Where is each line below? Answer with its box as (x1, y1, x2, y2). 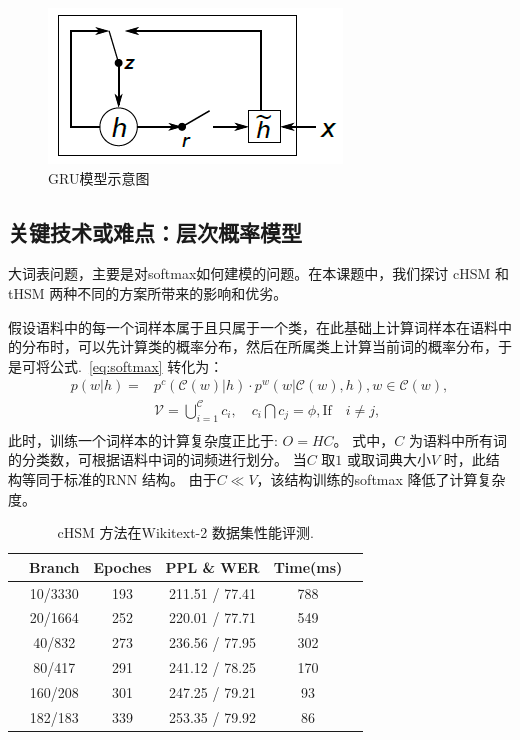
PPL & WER (165, 556, 260, 577)
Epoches (93, 556, 152, 577)
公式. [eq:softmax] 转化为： (49, 355, 224, 376)
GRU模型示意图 (48, 167, 150, 188)
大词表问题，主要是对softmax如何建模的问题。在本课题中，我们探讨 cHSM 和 (8, 263, 509, 284)
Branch (29, 556, 80, 577)
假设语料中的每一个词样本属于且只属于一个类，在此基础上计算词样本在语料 (8, 316, 498, 337)
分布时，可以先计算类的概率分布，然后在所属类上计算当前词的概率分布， (21, 336, 498, 357)
